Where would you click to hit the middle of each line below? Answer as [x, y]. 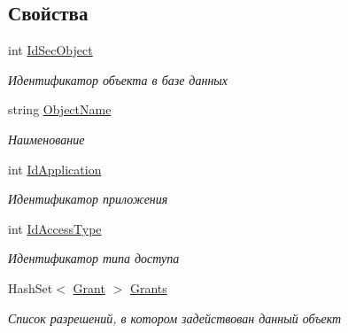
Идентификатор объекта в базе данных [118, 79]
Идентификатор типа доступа [94, 258]
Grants [148, 287]
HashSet [31, 287]
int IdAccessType [55, 228]
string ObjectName [60, 109]
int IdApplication [55, 169]
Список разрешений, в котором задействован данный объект [175, 318]
